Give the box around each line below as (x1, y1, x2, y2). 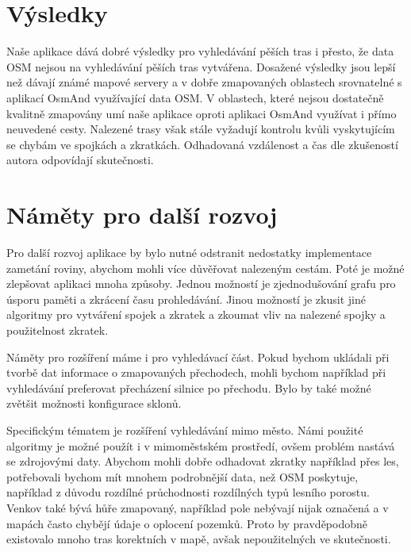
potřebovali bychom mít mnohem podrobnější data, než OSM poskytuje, (6, 468, 359, 485)
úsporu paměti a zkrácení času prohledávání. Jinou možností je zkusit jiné (6, 290, 366, 307)
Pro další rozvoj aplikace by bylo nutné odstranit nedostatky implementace (6, 244, 372, 260)
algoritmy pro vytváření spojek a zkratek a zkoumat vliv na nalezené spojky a (6, 306, 386, 323)
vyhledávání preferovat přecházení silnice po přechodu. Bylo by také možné (6, 379, 371, 396)
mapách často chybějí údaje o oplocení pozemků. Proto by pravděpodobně (6, 515, 367, 531)
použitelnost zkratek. (6, 321, 109, 338)
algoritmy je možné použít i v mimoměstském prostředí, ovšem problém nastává (6, 437, 395, 454)
